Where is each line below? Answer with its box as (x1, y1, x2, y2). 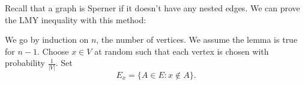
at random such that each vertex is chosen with (94, 45, 269, 57)
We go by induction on (5, 33, 89, 46)
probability (5, 56, 45, 69)
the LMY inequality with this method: (5, 13, 146, 26)
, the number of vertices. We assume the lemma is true (96, 33, 298, 46)
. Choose (37, 45, 69, 57)
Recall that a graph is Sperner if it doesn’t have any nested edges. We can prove (5, 2, 300, 14)
